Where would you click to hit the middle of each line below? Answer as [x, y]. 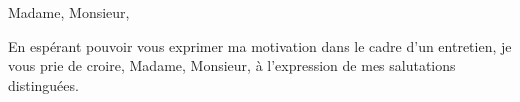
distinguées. [43, 84]
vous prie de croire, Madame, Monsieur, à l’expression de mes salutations [232, 65]
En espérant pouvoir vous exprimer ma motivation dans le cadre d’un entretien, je [260, 45]
